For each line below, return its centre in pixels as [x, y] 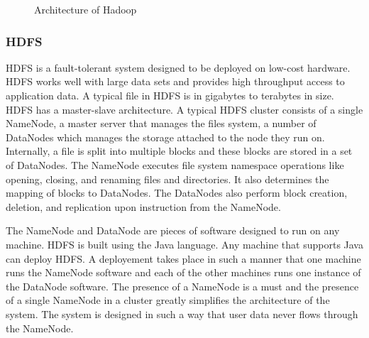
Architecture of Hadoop [86, 9]
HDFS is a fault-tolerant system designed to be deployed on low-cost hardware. [178, 67]
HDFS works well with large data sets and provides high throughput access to [175, 81]
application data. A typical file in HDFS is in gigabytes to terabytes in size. [170, 95]
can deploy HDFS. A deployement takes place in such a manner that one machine [183, 258]
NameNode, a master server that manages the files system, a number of [161, 123]
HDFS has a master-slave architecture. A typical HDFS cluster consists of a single [184, 109]
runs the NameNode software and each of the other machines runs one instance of [183, 272]
